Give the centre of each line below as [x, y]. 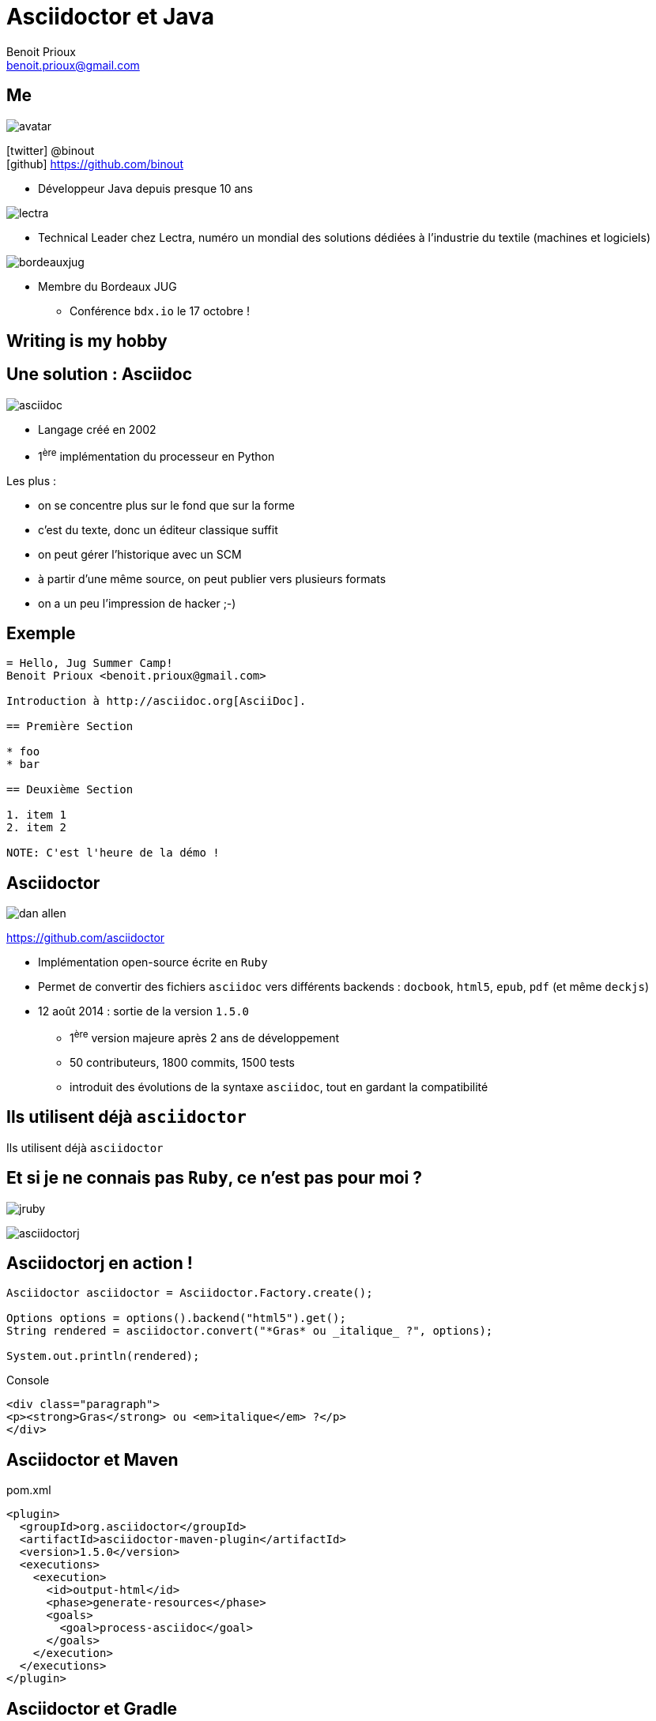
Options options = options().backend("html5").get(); [176, 1318]
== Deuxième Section [70, 790]
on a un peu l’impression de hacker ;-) [137, 603]
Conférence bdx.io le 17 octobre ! [160, 311]
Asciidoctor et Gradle [92, 1708]
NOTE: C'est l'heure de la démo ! [113, 853]
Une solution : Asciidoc [100, 375]
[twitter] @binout [51, 150]
